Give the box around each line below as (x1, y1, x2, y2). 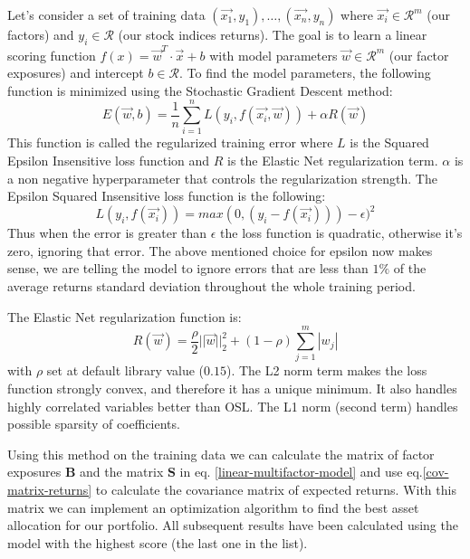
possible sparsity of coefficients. (7, 414, 180, 433)
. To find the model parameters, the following (178, 63, 431, 82)
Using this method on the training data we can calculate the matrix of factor (7, 444, 435, 463)
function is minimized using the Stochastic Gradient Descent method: (7, 81, 393, 99)
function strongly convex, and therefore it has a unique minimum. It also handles (7, 378, 457, 397)
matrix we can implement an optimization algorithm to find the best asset (7, 497, 419, 516)
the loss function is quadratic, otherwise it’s (220, 223, 463, 242)
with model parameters (209, 45, 338, 64)
